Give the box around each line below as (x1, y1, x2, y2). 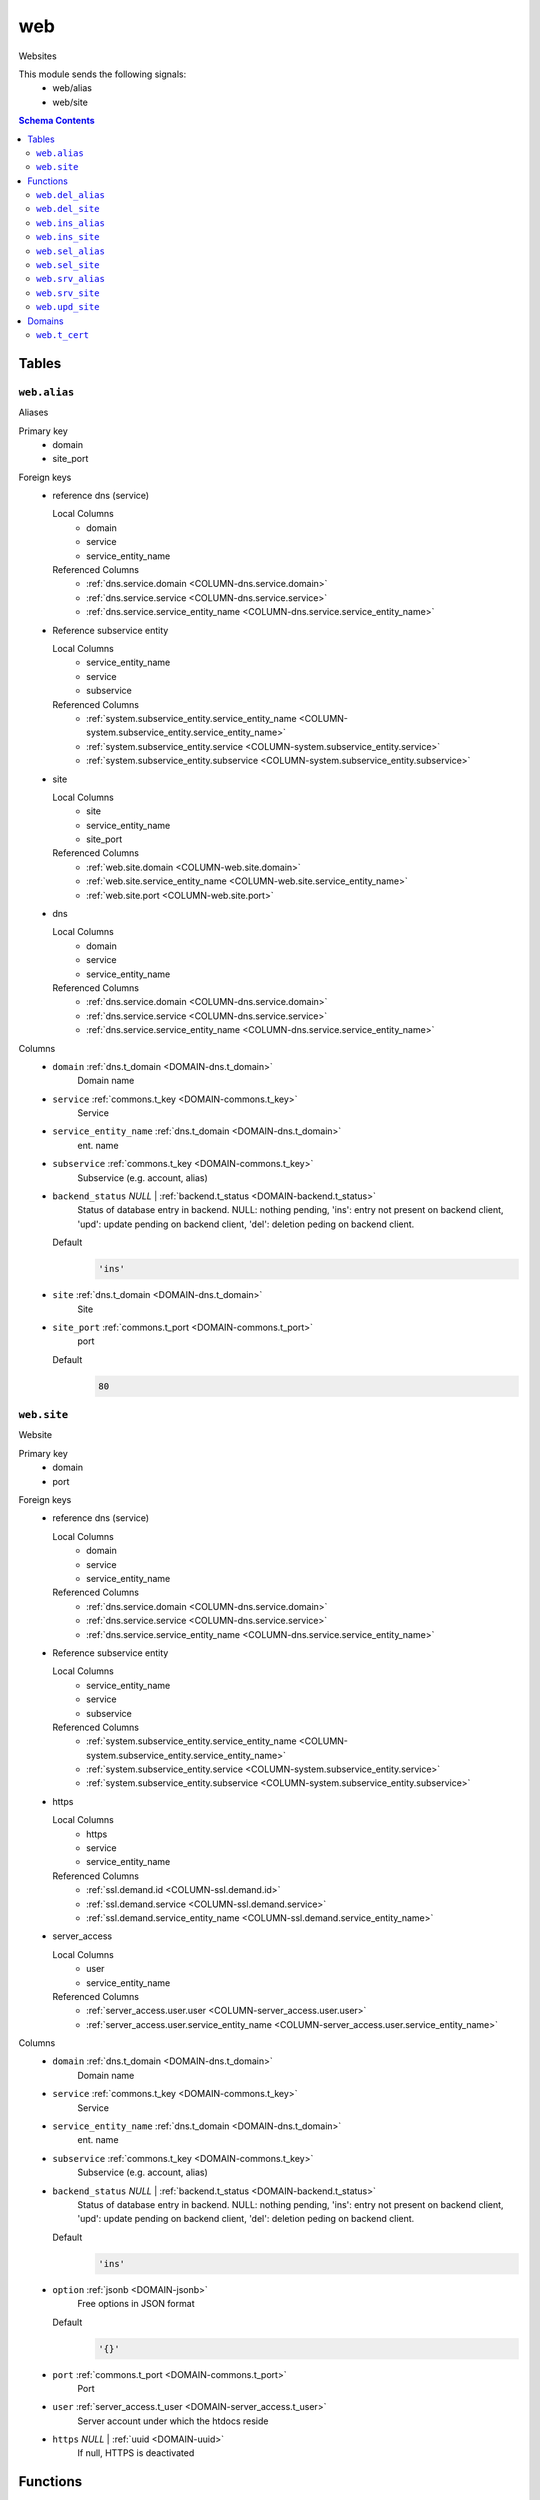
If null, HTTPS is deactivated (77, 2447, 195, 2459)
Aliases (18, 406, 49, 419)
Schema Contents (18, 115, 95, 127)
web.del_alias (36, 190, 105, 201)
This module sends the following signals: (18, 68, 187, 80)
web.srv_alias (36, 273, 105, 285)
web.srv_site (36, 287, 100, 299)
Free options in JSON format (77, 2298, 195, 2310)
